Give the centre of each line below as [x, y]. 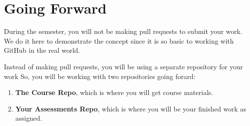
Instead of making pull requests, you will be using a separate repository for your [124, 66]
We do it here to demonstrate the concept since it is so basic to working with [119, 40]
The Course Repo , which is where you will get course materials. [114, 92]
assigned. [29, 118]
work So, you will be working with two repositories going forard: [100, 76]
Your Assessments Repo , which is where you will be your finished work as [131, 108]
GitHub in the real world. [42, 50]
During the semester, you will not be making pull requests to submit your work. [123, 31]
